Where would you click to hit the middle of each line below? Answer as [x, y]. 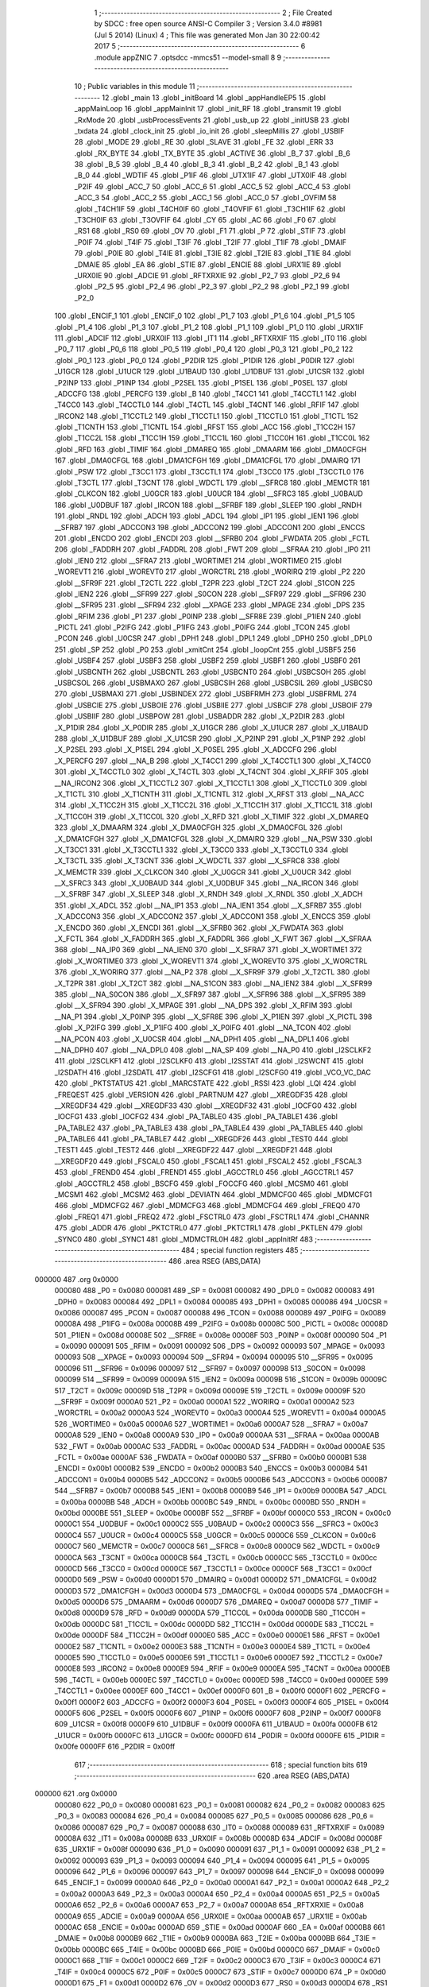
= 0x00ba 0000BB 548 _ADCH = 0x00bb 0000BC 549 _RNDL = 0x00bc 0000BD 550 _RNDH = [211, 1501]
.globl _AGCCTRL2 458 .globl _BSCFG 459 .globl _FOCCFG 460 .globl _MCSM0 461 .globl [201, 1183]
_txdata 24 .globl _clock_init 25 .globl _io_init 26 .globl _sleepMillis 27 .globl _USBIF [209, 130]
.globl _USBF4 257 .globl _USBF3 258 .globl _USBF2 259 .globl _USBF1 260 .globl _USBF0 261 [207, 660]
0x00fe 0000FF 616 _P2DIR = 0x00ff [115, 1747]
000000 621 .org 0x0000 [76, 1794]
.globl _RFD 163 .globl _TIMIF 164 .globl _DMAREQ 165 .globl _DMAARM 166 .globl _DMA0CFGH [211, 449]
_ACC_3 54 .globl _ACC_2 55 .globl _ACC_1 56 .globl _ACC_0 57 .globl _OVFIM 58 [205, 198]
